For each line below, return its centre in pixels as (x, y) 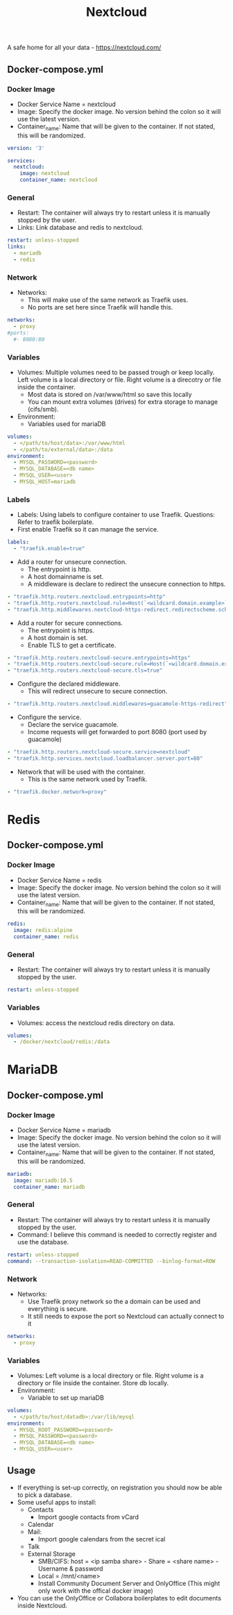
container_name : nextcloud (59, 180)
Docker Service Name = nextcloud (67, 104)
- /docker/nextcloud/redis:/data (62, 1042)
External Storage (52, 1554)
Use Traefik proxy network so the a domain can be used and (114, 1301)
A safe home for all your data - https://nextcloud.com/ (84, 48)
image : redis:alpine (43, 931)
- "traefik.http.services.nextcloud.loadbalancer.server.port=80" (105, 758)
